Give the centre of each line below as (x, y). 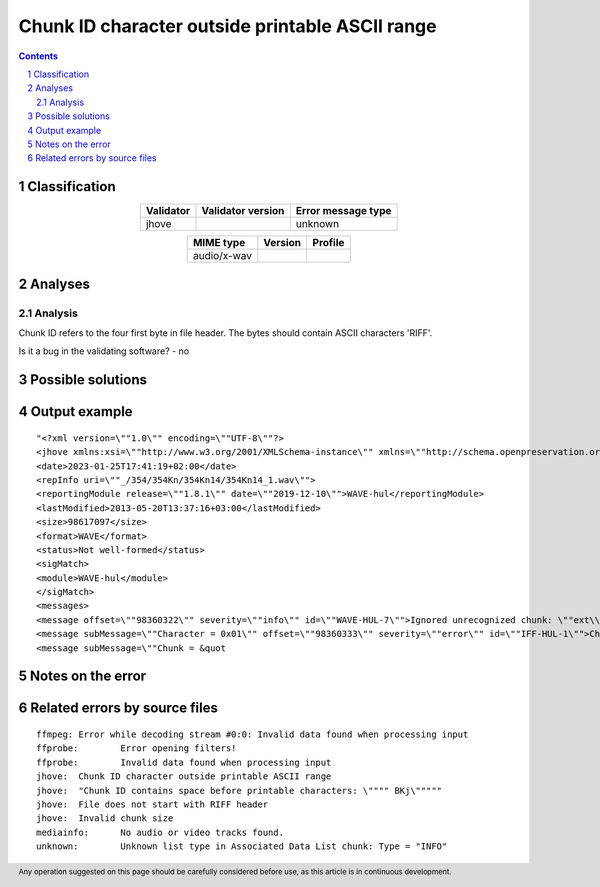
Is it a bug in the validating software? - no (104, 351)
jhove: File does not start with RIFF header (152, 804)
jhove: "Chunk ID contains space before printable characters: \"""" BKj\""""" (239, 790)
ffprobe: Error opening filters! (136, 748)
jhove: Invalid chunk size (105, 818)
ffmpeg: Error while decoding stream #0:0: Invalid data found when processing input (252, 734)
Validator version (243, 211)
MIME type (219, 243)
